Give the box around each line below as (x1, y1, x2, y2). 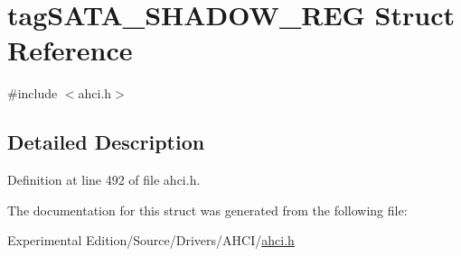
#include (7, 84, 58, 103)
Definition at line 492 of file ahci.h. (7, 170, 201, 189)
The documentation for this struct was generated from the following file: (7, 200, 408, 219)
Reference (7, 32, 133, 69)
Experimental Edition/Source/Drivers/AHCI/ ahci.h (7, 231, 295, 250)
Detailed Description (7, 128, 205, 156)
